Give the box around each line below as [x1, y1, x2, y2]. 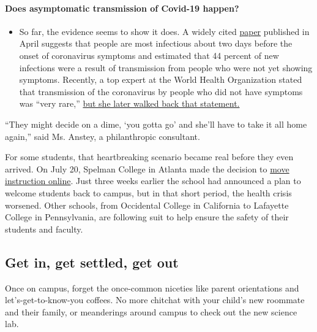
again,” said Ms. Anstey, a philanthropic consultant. [5, 129, 200, 142]
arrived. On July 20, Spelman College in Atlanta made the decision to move [5, 162, 289, 175]
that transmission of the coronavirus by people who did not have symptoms [19, 85, 303, 98]
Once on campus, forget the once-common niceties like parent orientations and [5, 281, 299, 294]
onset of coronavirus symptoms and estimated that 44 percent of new [19, 48, 279, 61]
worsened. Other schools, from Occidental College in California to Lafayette [5, 198, 289, 211]
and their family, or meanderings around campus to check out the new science [5, 305, 297, 318]
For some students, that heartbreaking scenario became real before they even [5, 150, 294, 163]
